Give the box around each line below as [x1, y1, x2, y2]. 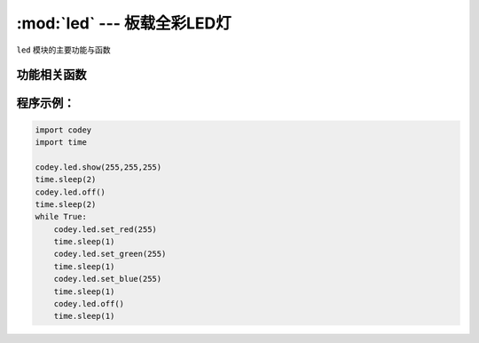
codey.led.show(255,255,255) [35, 162, 162, 172]
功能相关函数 [16, 68, 87, 83]
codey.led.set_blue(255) [53, 274, 162, 284]
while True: [35, 211, 88, 222]
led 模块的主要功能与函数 [16, 44, 111, 55]
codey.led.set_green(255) [53, 249, 167, 259]
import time [35, 137, 88, 147]
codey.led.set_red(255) [53, 224, 157, 235]
